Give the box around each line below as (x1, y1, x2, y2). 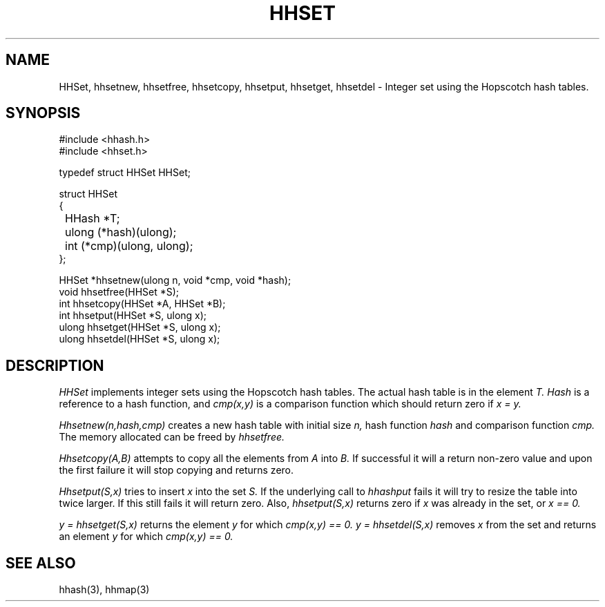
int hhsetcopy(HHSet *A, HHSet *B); (59, 298, 226, 310)
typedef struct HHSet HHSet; (59, 166, 191, 179)
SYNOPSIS (6, 104, 81, 122)
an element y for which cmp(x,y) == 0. (59, 530, 233, 543)
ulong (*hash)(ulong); (65, 225, 177, 240)
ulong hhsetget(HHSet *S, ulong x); (59, 321, 221, 334)
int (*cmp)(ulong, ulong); (65, 239, 193, 253)
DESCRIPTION (6, 356, 104, 374)
